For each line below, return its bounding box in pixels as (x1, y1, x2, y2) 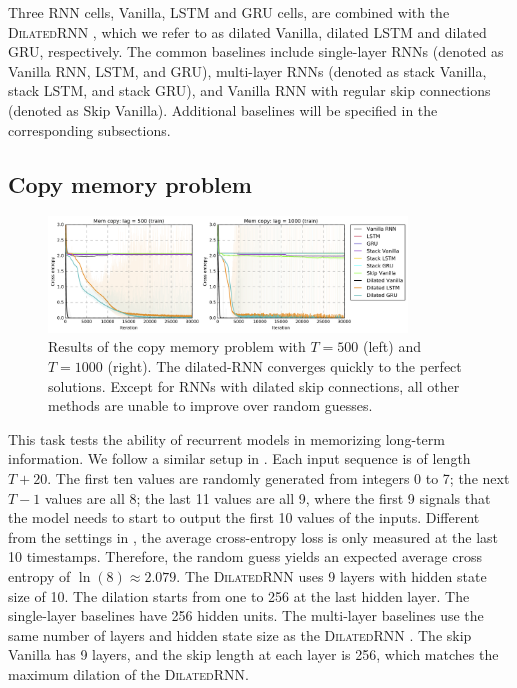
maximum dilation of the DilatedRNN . (8, 663, 249, 684)
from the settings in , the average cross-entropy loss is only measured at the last (8, 526, 499, 547)
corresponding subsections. (8, 119, 171, 140)
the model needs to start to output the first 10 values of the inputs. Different (8, 507, 480, 528)
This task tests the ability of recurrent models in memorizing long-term (8, 428, 445, 449)
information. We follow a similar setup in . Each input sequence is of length (8, 448, 471, 469)
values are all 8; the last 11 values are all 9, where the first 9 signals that (44, 487, 491, 508)
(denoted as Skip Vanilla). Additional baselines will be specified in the (8, 99, 438, 120)
